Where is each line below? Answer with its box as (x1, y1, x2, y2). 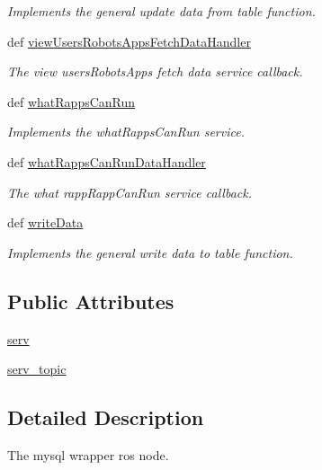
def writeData (7, 213, 84, 232)
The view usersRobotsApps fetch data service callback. (7, 62, 303, 81)
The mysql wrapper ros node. (7, 445, 169, 464)
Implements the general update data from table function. (7, 2, 316, 20)
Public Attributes (7, 287, 174, 315)
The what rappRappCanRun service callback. (7, 182, 252, 201)
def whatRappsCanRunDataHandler (7, 152, 206, 171)
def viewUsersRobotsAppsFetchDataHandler (7, 31, 251, 50)
